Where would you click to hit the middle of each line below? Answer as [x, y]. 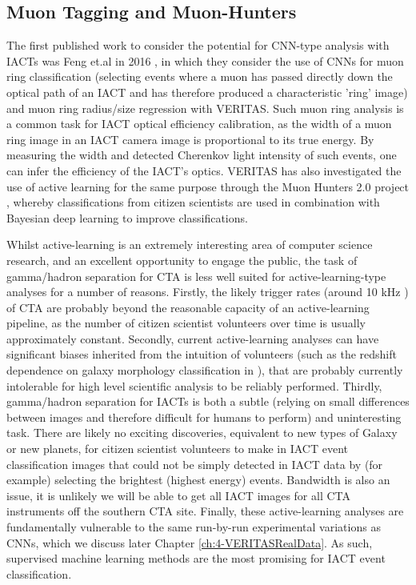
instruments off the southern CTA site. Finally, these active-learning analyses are [205, 511]
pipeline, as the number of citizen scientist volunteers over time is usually [186, 323]
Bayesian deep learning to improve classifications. [127, 217]
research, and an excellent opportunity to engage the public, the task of [182, 260]
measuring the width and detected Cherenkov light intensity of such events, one [202, 155]
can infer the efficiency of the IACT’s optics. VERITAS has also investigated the [204, 170]
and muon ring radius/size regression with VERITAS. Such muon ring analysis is [205, 108]
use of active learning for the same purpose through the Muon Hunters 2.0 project [208, 186]
